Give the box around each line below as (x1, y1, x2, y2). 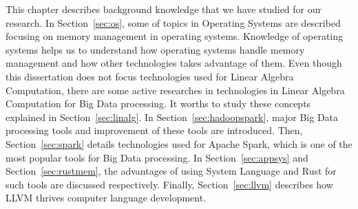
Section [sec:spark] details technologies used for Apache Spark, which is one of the (6, 136, 352, 151)
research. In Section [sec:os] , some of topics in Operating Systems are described (6, 15, 341, 30)
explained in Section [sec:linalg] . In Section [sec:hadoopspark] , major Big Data (6, 109, 339, 124)
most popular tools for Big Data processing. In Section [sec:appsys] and (6, 150, 308, 164)
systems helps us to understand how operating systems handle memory (6, 42, 305, 56)
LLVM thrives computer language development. (6, 190, 207, 205)
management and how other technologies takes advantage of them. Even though (6, 56, 342, 70)
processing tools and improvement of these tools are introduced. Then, (6, 123, 303, 137)
